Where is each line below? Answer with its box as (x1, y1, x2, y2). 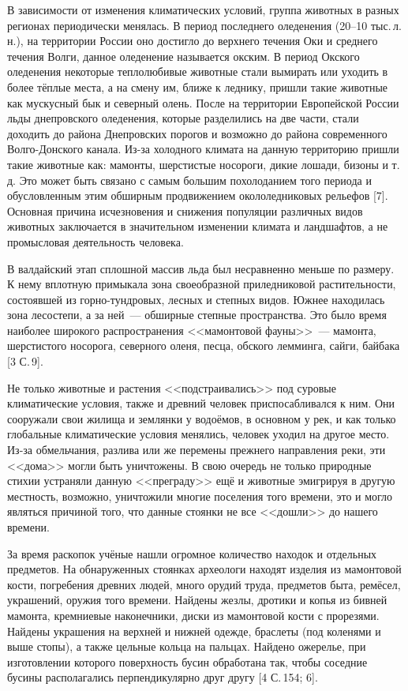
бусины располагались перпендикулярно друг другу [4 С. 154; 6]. (7, 669, 318, 685)
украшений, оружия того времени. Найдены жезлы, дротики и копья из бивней (7, 591, 387, 608)
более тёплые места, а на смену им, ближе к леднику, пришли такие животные (7, 78, 388, 95)
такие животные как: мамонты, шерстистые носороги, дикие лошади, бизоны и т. (7, 156, 400, 172)
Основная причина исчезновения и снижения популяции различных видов (7, 202, 363, 219)
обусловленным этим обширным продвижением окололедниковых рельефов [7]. (7, 187, 388, 204)
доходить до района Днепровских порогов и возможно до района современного (7, 125, 387, 141)
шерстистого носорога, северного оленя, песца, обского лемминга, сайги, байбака (7, 337, 400, 354)
